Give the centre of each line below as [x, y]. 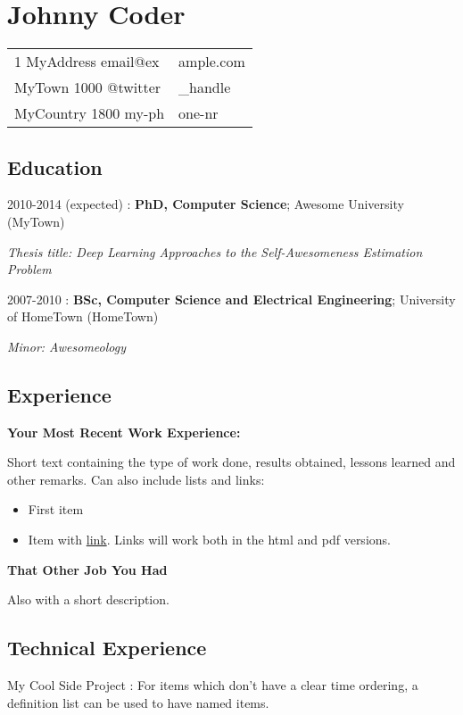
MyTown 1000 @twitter [88, 87]
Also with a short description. [88, 599]
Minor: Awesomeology [66, 346]
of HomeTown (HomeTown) [83, 316]
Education [55, 166]
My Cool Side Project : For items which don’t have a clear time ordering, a [213, 685]
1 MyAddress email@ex [87, 62]
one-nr [198, 113]
